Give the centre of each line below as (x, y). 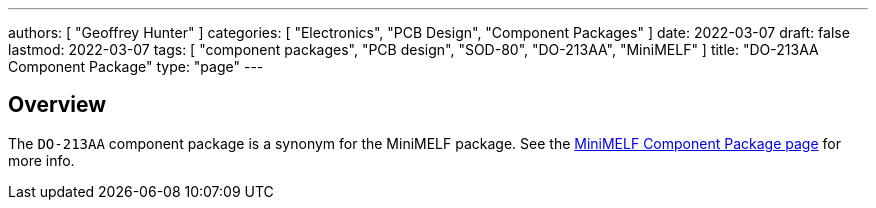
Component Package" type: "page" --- (136, 66)
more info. (41, 160)
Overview (57, 105)
